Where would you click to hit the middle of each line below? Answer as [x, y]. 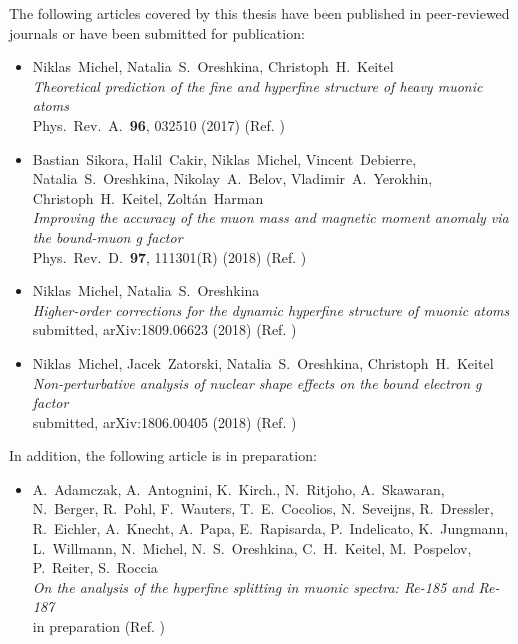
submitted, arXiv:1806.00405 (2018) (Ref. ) [164, 421]
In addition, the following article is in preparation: [163, 455]
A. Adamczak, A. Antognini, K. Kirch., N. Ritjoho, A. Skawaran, [238, 488]
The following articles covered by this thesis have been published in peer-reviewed [259, 13]
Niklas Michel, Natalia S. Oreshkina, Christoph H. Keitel [213, 66]
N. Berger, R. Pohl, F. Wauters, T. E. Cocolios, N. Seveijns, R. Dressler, [263, 508]
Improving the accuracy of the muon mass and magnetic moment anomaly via [270, 217]
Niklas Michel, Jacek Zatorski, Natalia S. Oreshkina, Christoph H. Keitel [263, 362]
